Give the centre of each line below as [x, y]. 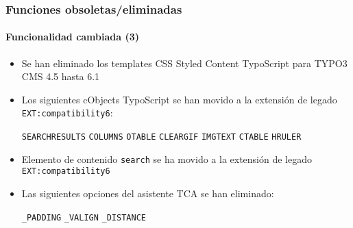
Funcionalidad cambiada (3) [73, 37]
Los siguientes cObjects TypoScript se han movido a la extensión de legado [179, 99]
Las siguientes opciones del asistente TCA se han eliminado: [148, 193]
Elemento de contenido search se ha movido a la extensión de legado [167, 159]
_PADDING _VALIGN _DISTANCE [84, 217]
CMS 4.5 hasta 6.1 [61, 76]
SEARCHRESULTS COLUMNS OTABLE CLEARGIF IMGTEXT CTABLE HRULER [161, 137]
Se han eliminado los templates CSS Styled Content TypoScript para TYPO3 [184, 63]
